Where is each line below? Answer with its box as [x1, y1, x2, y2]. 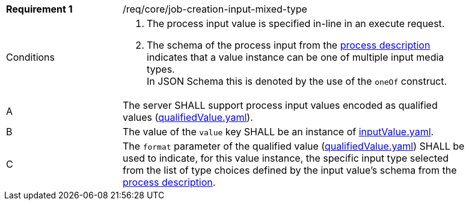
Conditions [6, 51, 55, 63]
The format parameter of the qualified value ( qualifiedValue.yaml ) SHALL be [123, 140, 465, 152]
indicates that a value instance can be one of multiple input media [147, 51, 444, 63]
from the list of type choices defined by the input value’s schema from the [123, 164, 457, 176]
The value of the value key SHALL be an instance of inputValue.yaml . [123, 126, 434, 138]
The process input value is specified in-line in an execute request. [147, 17, 445, 29]
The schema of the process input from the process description [147, 39, 431, 51]
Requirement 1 [6, 3, 73, 15]
